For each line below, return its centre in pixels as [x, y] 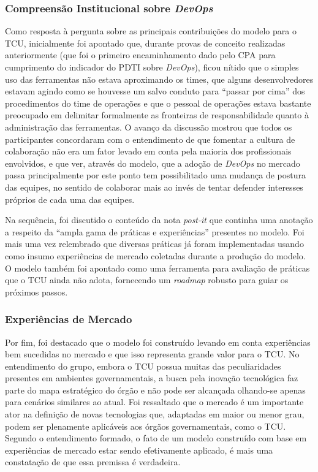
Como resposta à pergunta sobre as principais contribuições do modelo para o [151, 31]
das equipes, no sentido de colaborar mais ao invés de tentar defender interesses [154, 187]
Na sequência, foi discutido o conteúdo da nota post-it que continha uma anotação [159, 220]
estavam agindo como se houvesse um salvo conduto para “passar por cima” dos [155, 91]
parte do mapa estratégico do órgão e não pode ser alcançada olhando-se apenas [155, 390]
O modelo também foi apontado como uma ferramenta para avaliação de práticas [157, 268]
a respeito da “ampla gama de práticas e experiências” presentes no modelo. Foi [155, 231]
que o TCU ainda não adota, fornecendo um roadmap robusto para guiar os [147, 280]
